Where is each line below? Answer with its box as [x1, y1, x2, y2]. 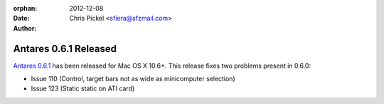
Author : [13, 24, 37, 32]
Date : [13, 14, 30, 23]
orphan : [13, 4, 38, 12]
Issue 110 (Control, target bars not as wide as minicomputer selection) [31, 75, 235, 83]
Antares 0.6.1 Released [13, 43, 117, 55]
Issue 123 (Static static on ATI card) [31, 84, 135, 93]
